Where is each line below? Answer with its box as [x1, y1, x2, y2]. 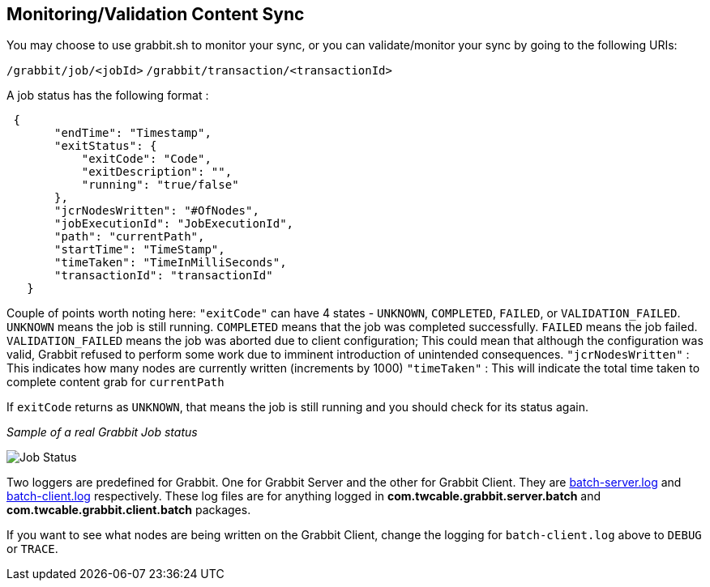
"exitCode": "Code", [81, 152, 212, 166]
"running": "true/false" [81, 178, 239, 192]
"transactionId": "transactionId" [54, 269, 273, 283]
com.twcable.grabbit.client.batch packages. [6, 503, 251, 517]
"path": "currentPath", [54, 230, 205, 244]
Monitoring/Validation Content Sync [6, 4, 305, 24]
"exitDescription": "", [81, 165, 233, 179]
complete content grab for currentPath [6, 375, 225, 389]
